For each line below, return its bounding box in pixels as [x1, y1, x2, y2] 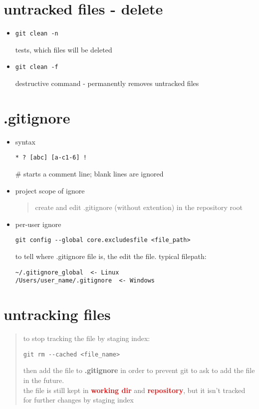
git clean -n [15, 30, 58, 37]
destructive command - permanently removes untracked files [15, 78, 199, 88]
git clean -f [15, 63, 58, 71]
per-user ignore [15, 218, 61, 229]
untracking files [3, 304, 111, 324]
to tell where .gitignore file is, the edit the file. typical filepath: [15, 251, 207, 261]
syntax [15, 136, 35, 146]
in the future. [23, 374, 64, 385]
